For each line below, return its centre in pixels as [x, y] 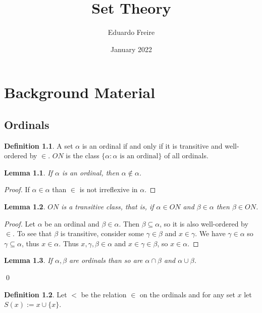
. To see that [32, 233]
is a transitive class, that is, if [108, 207]
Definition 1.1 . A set [39, 145]
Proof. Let [20, 223]
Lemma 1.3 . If [28, 260]
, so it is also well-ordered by [204, 223]
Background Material [80, 92]
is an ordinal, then [90, 172]
